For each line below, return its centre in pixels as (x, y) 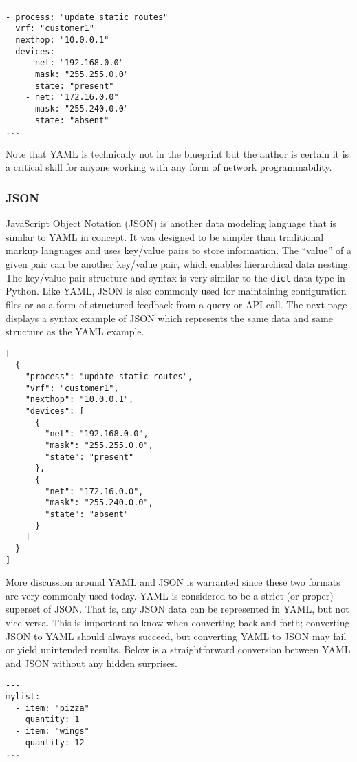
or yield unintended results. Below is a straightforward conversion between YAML (178, 649)
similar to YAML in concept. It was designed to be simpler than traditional (165, 236)
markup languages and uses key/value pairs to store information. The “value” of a (178, 250)
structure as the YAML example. (75, 331)
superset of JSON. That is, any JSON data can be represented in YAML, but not (177, 609)
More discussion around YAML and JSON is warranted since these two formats (173, 582)
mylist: (23, 696)
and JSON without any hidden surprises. (91, 663)
